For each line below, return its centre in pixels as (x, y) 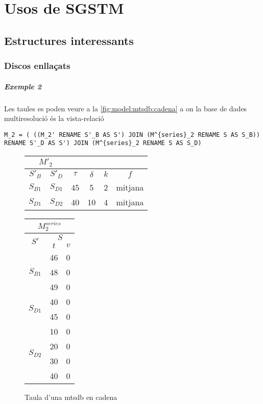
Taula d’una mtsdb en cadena (71, 397)
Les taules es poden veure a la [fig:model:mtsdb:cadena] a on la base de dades (126, 108)
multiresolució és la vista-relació (54, 118)
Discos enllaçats (37, 66)
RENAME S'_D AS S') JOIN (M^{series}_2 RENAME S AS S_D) (103, 143)
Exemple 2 (23, 86)
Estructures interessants (69, 40)
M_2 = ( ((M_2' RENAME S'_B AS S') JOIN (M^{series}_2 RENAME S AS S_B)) (132, 135)
